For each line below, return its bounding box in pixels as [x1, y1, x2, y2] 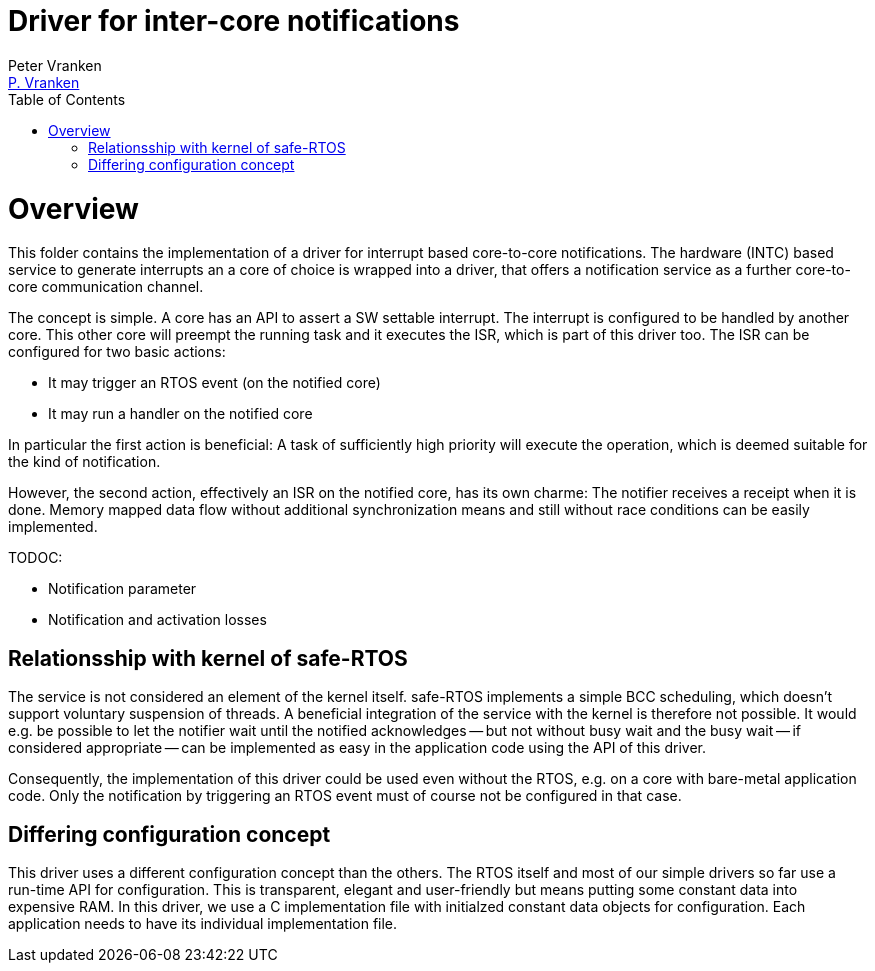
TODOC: [8, 549, 63, 567]
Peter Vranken [8, 56, 102, 74]
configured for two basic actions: [8, 343, 226, 361]
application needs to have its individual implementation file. [8, 914, 398, 932]
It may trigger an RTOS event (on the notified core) [48, 374, 381, 392]
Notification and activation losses [48, 611, 267, 629]
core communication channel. [8, 278, 204, 296]
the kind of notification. [8, 453, 161, 471]
